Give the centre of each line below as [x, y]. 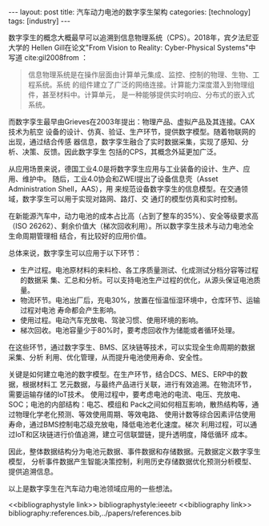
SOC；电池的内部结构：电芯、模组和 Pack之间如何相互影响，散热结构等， [130, 404]
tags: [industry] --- [39, 21]
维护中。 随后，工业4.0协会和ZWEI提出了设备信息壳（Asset [120, 179]
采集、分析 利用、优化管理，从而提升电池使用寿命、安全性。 [107, 357]
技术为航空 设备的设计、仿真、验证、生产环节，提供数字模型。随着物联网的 [132, 131]
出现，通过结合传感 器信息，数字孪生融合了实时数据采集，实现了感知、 [125, 142]
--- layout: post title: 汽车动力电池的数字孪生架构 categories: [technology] [129, 12]
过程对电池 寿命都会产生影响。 [70, 310]
